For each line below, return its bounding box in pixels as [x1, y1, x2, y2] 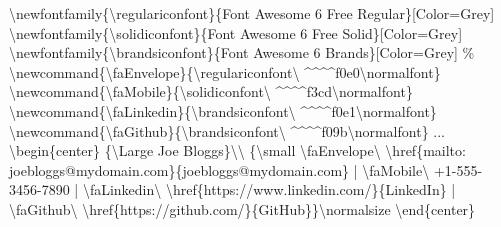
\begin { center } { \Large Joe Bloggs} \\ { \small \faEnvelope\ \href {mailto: [9, 140, 466, 161]
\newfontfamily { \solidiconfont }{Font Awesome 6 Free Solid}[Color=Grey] [9, 22, 463, 43]
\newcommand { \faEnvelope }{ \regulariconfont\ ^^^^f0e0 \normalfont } [9, 61, 441, 82]
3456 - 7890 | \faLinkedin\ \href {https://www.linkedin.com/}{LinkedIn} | [9, 179, 456, 200]
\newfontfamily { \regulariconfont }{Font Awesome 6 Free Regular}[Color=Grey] [9, 3, 495, 23]
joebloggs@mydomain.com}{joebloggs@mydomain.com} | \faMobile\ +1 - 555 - [9, 159, 483, 180]
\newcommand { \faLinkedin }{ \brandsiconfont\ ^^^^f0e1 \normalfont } [9, 100, 437, 121]
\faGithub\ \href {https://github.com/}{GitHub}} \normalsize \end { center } [9, 198, 476, 219]
